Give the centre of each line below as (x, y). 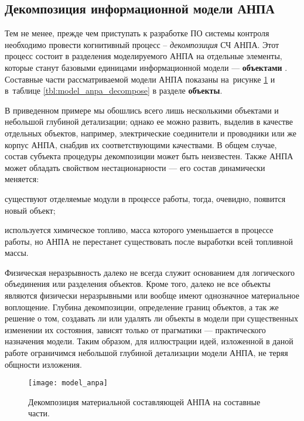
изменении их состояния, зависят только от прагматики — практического (135, 329)
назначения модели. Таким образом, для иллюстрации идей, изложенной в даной (149, 341)
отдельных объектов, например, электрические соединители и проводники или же (151, 133)
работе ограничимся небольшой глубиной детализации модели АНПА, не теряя (146, 353)
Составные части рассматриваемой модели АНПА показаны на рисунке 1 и (140, 79)
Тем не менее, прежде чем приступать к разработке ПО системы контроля (137, 33)
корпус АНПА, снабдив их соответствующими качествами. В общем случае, (141, 144)
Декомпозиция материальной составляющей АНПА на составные (144, 401)
